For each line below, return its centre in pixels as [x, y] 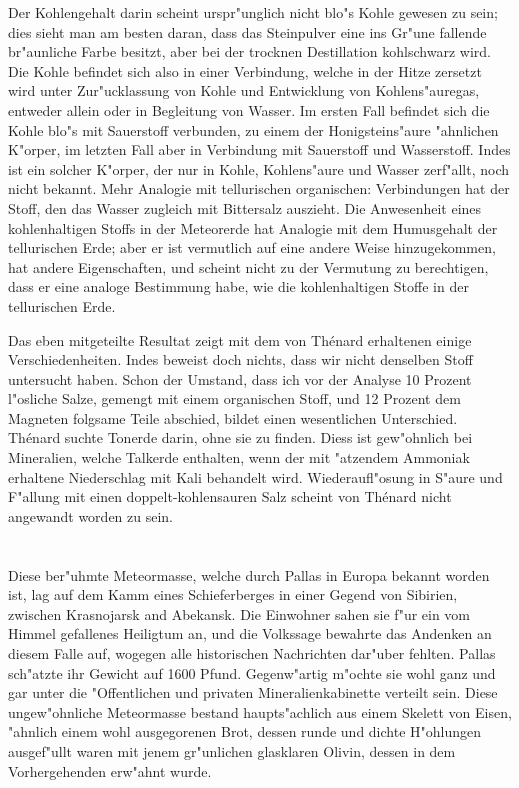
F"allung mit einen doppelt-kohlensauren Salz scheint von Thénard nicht [230, 496]
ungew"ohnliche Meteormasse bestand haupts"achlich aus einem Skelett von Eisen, [260, 711]
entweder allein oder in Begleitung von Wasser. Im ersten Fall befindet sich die [249, 109]
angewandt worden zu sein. [91, 515]
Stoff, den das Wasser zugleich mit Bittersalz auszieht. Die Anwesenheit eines [245, 207]
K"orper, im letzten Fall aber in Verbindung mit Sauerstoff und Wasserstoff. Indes [259, 149]
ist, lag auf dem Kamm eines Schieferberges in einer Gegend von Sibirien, [233, 594]
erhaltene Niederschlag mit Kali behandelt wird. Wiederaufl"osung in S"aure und [255, 476]
